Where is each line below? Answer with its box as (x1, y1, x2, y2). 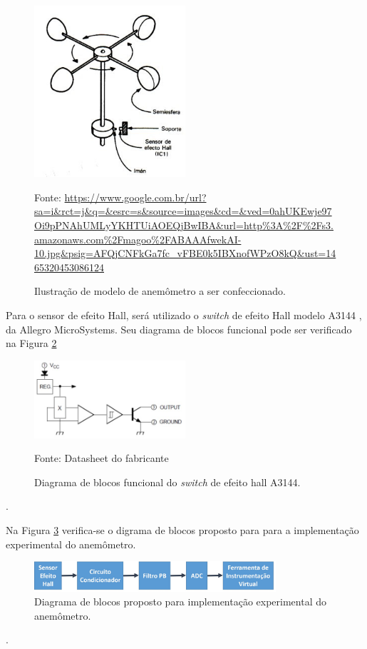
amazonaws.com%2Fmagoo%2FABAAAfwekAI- (34, 231, 242, 246)
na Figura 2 (6, 336, 57, 351)
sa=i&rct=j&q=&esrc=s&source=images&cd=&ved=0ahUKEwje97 (34, 203, 332, 218)
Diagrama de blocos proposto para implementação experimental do (34, 594, 327, 609)
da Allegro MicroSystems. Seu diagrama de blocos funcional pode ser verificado (6, 321, 352, 336)
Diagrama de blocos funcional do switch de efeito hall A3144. (34, 474, 301, 489)
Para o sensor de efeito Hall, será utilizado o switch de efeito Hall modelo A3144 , (6, 308, 362, 323)
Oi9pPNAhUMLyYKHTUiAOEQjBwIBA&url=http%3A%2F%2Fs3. (34, 218, 334, 233)
